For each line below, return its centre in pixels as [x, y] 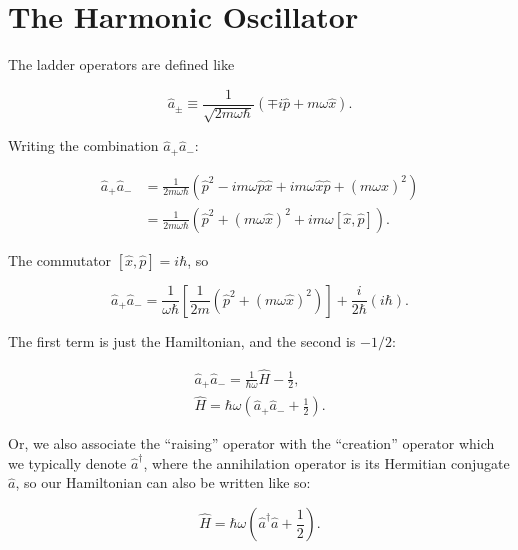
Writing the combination [83, 145]
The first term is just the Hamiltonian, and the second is [182, 340]
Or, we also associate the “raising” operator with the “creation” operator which [251, 443]
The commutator [60, 259]
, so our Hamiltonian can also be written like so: [163, 482]
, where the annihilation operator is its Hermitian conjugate [326, 462]
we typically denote [67, 462]
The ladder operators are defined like [121, 64]
